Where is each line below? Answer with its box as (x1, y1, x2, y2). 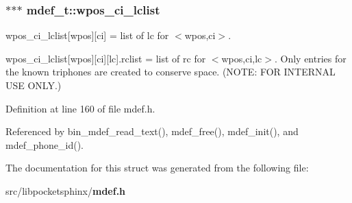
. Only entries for (274, 51, 347, 65)
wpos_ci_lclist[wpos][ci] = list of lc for (5, 28, 169, 43)
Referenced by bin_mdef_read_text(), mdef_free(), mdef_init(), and (5, 124, 299, 139)
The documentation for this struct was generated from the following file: (5, 160, 309, 175)
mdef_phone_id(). (5, 137, 84, 152)
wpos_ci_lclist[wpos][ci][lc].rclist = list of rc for (5, 51, 206, 65)
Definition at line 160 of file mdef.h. (5, 101, 155, 115)
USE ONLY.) (5, 78, 62, 92)
